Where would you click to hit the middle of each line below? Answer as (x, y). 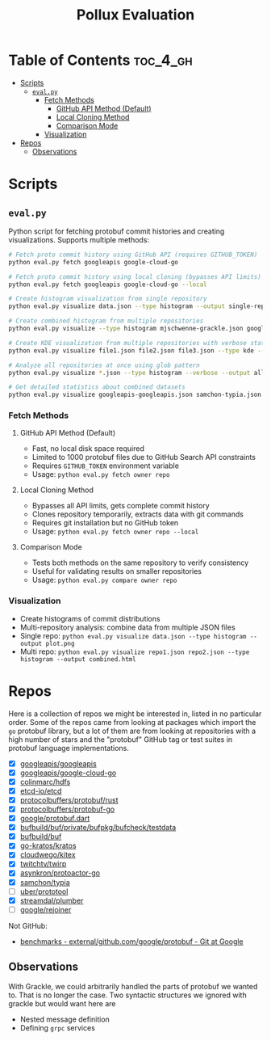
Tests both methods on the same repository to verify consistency (140, 563)
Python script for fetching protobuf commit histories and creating (117, 231)
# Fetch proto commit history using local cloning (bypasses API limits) (135, 276)
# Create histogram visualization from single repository (108, 299)
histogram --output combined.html (78, 659)
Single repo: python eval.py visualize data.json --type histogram (133, 635)
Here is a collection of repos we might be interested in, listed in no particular (135, 714)
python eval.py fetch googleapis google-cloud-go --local (108, 284)
